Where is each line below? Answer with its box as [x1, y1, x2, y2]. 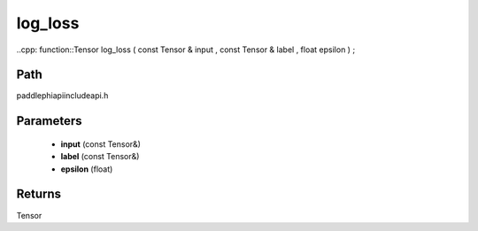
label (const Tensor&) [60, 151, 140, 162]
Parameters [16, 113, 82, 128]
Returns [16, 187, 62, 202]
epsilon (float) [60, 164, 113, 174]
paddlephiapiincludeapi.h [16, 90, 109, 101]
